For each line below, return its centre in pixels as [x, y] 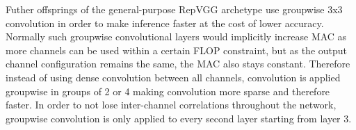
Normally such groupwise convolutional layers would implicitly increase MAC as [176, 36]
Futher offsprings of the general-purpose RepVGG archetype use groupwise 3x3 [174, 9]
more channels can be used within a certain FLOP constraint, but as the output [177, 50]
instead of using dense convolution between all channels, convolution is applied [173, 77]
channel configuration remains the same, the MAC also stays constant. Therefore [178, 64]
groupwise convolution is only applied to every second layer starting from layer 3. [179, 118]
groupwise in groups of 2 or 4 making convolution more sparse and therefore [168, 91]
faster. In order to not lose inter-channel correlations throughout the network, [171, 105]
